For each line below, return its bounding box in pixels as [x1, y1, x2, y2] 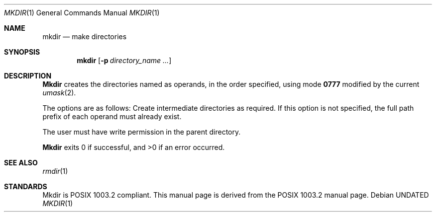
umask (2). [42, 88, 76, 97]
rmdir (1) [42, 167, 68, 175]
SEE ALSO [4, 158, 38, 167]
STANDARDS [4, 182, 47, 191]
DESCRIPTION [4, 72, 52, 80]
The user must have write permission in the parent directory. [42, 128, 241, 136]
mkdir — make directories [42, 32, 127, 41]
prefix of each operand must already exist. [42, 112, 182, 121]
